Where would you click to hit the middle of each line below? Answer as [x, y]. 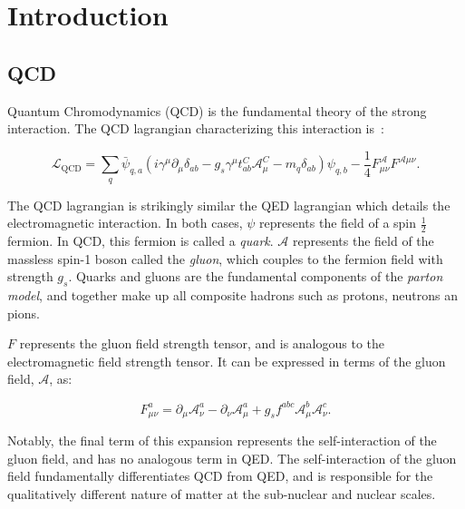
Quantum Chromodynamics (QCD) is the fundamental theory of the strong [217, 110]
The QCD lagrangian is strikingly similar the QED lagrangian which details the [229, 205]
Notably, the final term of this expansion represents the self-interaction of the [222, 440]
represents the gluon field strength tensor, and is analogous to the [202, 343]
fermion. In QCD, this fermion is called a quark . [140, 241]
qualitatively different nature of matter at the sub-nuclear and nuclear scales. [222, 493]
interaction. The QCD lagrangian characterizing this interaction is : [196, 128]
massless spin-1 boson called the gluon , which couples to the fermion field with [225, 258]
